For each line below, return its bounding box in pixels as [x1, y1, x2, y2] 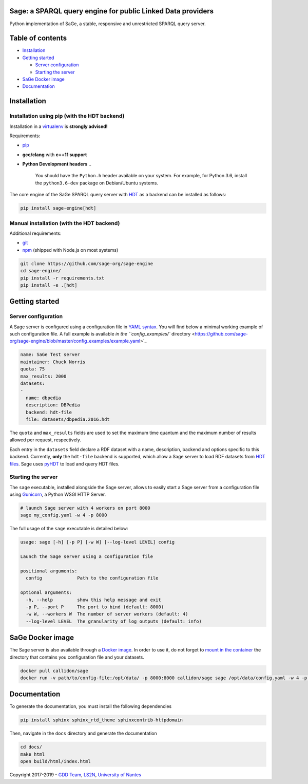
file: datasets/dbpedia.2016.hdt [26, 416, 110, 422]
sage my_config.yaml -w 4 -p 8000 [20, 512, 107, 518]
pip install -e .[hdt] [20, 282, 78, 288]
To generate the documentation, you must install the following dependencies [9, 703, 172, 710]
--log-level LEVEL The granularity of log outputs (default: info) [26, 618, 202, 624]
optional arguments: [20, 590, 72, 595]
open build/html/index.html [20, 758, 91, 764]
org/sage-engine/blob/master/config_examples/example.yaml [9, 338, 141, 344]
